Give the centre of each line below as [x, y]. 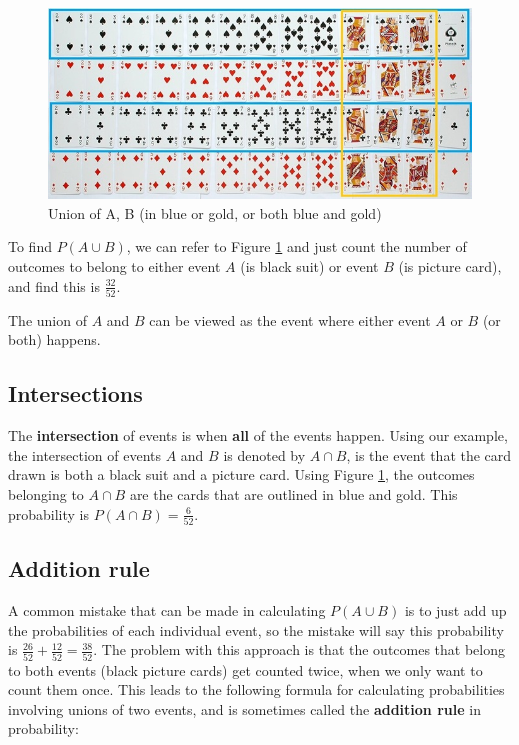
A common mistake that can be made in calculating [167, 610]
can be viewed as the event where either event [290, 319]
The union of [47, 319]
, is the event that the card [429, 454]
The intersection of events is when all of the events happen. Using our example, [258, 435]
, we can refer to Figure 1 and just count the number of [296, 246]
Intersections [75, 393]
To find [30, 246]
